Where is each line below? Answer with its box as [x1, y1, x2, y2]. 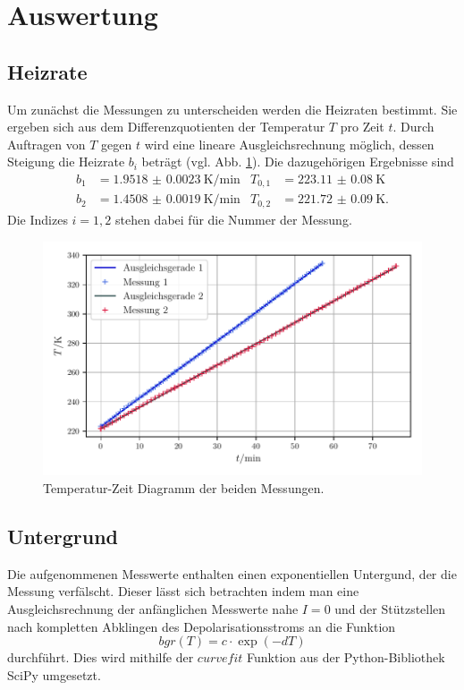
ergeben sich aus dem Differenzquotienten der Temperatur [7, 117, 325, 136]
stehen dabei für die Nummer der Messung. [114, 209, 352, 228]
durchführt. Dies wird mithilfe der [7, 648, 194, 667]
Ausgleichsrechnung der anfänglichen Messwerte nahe [7, 599, 299, 618]
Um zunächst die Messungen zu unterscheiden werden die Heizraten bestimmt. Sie [7, 99, 458, 118]
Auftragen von [7, 134, 86, 153]
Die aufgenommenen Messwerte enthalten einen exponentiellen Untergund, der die [7, 564, 457, 583]
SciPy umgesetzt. [7, 665, 101, 684]
